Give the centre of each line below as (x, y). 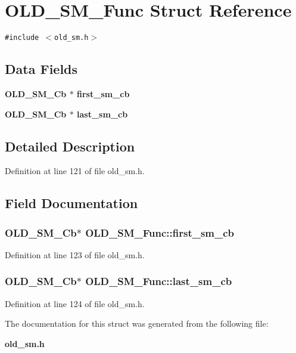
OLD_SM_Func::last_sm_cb (159, 281)
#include (22, 38)
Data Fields (41, 69)
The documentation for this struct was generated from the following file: (137, 323)
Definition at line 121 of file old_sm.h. (75, 171)
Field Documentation (71, 203)
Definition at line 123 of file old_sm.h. (75, 254)
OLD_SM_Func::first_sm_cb (160, 232)
